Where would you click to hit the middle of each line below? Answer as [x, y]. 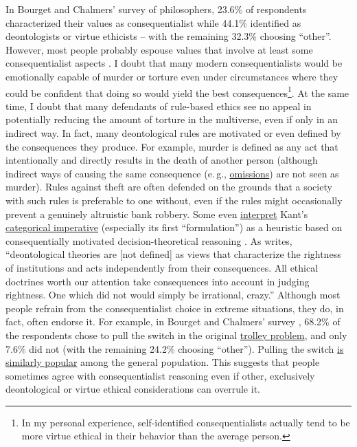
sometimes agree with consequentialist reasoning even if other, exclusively [160, 375]
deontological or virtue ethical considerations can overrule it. [133, 389]
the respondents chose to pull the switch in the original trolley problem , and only [176, 335]
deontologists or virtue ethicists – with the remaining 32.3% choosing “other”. [169, 36]
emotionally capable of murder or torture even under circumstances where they [172, 76]
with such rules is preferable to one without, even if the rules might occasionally [174, 200]
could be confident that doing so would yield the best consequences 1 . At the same [177, 91]
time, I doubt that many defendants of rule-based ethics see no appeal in [159, 106]
